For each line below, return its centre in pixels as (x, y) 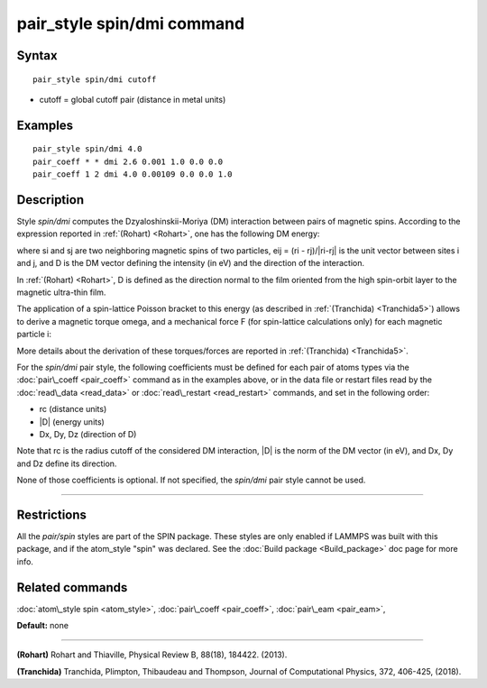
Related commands (72, 587)
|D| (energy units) (72, 422)
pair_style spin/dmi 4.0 (87, 149)
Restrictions (52, 514)
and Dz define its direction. (67, 463)
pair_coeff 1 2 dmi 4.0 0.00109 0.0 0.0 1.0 (133, 174)
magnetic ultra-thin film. (61, 292)
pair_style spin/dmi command (131, 23)
